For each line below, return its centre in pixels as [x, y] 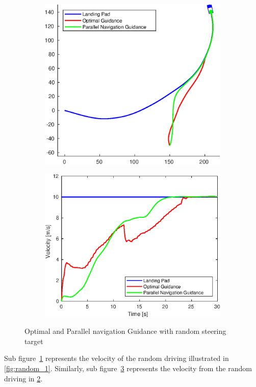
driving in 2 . [23, 378]
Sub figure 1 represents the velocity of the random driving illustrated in [117, 358]
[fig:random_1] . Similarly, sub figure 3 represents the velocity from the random [128, 368]
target [34, 341]
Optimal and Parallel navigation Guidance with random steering [125, 331]
